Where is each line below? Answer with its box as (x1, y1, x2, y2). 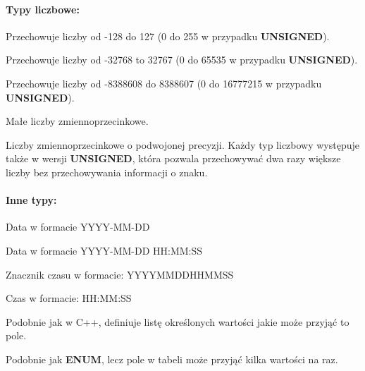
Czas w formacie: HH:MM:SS (6, 291, 132, 305)
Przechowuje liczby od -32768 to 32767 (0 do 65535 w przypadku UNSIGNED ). (6, 52, 358, 67)
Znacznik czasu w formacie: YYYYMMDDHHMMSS (6, 267, 234, 281)
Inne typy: (6, 193, 57, 207)
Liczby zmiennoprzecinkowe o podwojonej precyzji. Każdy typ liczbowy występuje (6, 137, 360, 152)
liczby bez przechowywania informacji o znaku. (6, 164, 208, 179)
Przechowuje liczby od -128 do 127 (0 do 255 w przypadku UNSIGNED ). (6, 28, 330, 43)
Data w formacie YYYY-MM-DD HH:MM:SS (6, 243, 203, 257)
